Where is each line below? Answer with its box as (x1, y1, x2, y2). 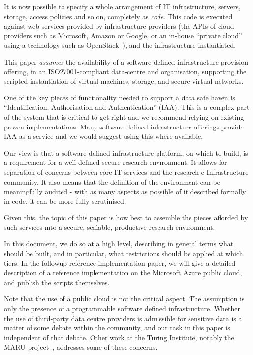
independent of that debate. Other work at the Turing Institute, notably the (4, 332, 234, 342)
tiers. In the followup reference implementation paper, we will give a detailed (4, 258, 236, 268)
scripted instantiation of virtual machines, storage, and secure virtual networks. (4, 76, 244, 86)
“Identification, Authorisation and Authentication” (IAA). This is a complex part (4, 102, 250, 112)
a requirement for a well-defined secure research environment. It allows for (4, 157, 227, 167)
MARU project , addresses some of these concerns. (4, 342, 158, 352)
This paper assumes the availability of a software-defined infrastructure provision (4, 56, 249, 66)
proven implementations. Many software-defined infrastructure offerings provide (4, 121, 244, 131)
